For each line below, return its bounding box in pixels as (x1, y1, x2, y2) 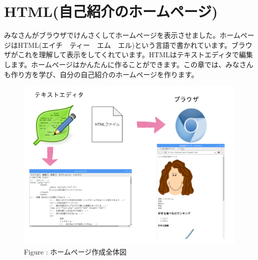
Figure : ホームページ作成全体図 (24, 246, 127, 257)
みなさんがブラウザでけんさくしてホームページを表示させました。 (4, 30, 220, 40)
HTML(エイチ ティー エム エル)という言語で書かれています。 (17, 39, 232, 50)
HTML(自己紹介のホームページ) (4, 1, 218, 21)
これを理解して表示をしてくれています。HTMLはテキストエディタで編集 (17, 49, 253, 60)
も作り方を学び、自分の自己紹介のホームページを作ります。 (4, 69, 198, 79)
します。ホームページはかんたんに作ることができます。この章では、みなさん (4, 59, 254, 69)
